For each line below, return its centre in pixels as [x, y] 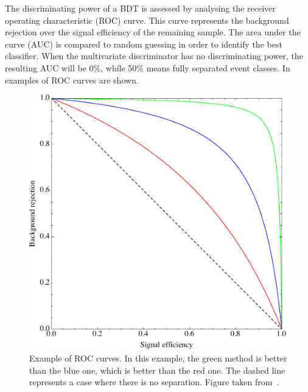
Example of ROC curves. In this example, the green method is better [158, 358]
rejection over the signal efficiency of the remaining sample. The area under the [153, 32]
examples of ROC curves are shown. [72, 80]
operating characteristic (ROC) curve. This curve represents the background [147, 20]
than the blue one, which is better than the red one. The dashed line [157, 370]
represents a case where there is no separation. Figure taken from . [154, 382]
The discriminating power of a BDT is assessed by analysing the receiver [140, 8]
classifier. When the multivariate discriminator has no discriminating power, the [154, 56]
